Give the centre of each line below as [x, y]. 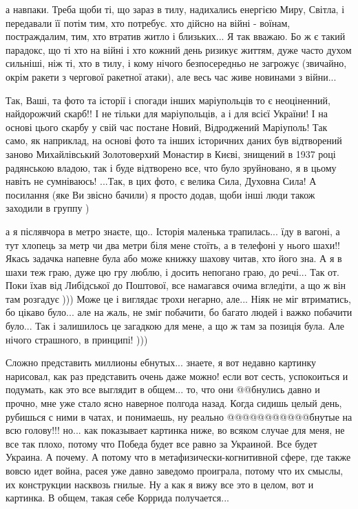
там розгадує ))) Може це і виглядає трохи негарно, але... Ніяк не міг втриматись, [178, 298]
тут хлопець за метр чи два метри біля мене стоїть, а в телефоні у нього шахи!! [173, 244]
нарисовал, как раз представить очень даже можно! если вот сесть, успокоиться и [177, 376]
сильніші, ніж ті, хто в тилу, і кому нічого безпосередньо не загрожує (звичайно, [176, 63]
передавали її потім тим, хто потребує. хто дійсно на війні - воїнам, [148, 22]
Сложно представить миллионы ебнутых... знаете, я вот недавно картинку [161, 362]
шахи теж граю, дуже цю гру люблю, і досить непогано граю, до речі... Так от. [172, 271]
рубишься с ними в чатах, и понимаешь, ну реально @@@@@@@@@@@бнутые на [179, 416]
